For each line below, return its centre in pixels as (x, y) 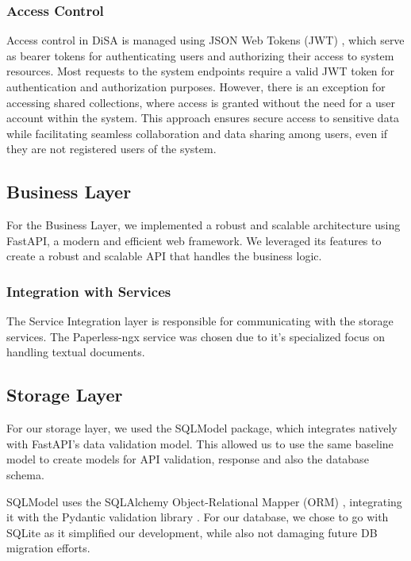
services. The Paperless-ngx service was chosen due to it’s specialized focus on (196, 336)
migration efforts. (48, 548)
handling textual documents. (76, 352)
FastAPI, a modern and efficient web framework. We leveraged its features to (194, 240)
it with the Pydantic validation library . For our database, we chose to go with (198, 517)
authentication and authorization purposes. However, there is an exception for (196, 86)
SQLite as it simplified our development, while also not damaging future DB (192, 532)
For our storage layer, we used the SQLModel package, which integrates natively (202, 428)
